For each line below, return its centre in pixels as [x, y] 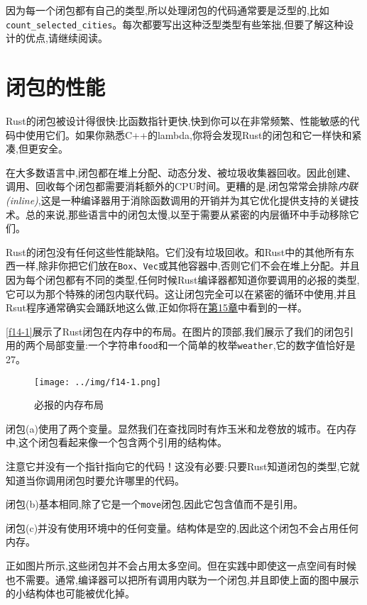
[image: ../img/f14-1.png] [98, 382]
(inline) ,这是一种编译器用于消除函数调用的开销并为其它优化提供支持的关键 [177, 200]
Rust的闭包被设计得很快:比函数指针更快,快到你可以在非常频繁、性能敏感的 [178, 120]
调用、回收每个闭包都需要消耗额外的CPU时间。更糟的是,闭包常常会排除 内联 [182, 186]
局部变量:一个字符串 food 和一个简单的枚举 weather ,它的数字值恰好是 [200, 345]
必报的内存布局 [69, 405]
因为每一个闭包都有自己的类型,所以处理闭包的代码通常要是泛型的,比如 [168, 10]
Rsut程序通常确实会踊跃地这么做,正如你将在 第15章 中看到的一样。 [157, 307]
